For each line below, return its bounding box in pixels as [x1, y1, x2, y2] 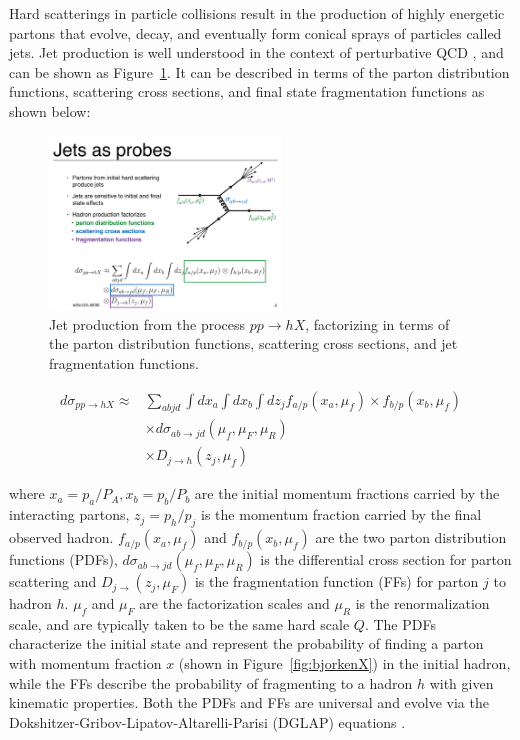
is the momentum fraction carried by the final [201, 504, 482, 525]
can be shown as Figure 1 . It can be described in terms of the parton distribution [9, 61, 510, 82]
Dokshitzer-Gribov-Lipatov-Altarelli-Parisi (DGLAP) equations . [9, 711, 406, 732]
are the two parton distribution [315, 527, 507, 548]
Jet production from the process [49, 313, 246, 334]
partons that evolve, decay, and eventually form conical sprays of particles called [9, 22, 502, 43]
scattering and [9, 571, 97, 592]
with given [429, 672, 494, 693]
